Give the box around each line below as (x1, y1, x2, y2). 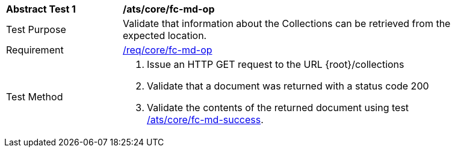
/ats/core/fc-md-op (123, 3, 215, 15)
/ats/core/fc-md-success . (147, 114, 264, 126)
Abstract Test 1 (6, 3, 76, 15)
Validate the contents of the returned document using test (147, 102, 409, 114)
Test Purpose (6, 23, 66, 35)
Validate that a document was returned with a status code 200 (147, 80, 429, 92)
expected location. (123, 29, 207, 41)
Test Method (6, 91, 63, 103)
